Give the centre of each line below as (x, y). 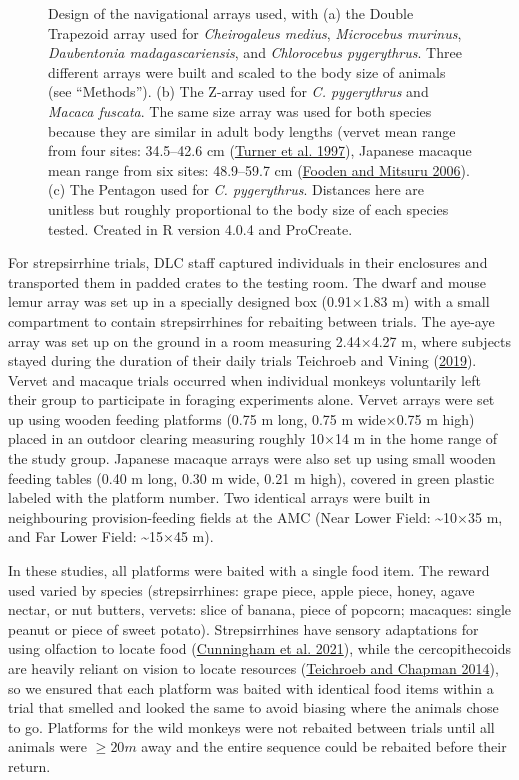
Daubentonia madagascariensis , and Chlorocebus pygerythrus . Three (255, 52)
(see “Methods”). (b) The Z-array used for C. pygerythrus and (238, 91)
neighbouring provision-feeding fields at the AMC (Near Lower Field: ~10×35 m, (255, 516)
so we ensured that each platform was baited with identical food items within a (251, 687)
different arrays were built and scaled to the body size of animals (247, 71)
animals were (48, 746)
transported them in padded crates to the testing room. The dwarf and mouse (247, 281)
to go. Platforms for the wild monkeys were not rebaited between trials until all (251, 726)
